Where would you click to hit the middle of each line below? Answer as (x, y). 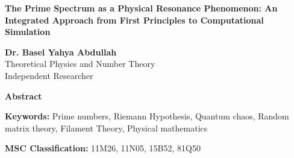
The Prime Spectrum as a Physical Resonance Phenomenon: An (141, 8)
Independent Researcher (49, 75)
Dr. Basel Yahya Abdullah (61, 52)
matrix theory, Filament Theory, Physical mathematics (106, 128)
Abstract (23, 96)
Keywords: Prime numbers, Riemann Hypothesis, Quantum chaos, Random (147, 116)
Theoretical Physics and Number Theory (80, 64)
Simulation (28, 32)
